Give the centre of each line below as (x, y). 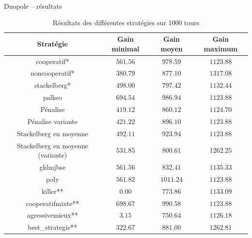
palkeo (52, 97)
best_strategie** (53, 227)
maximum (221, 48)
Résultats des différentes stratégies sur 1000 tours (126, 22)
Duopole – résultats (33, 6)
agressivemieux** (52, 215)
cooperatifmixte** (53, 203)
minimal (126, 48)
